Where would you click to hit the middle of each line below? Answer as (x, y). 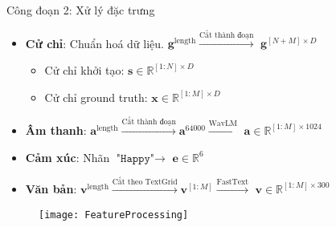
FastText (232, 182)
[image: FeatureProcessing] (114, 215)
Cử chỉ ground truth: (96, 97)
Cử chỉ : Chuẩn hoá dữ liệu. (94, 43)
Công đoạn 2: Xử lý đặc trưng (81, 10)
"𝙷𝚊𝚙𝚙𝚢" (135, 158)
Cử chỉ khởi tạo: (84, 69)
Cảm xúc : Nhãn (68, 157)
